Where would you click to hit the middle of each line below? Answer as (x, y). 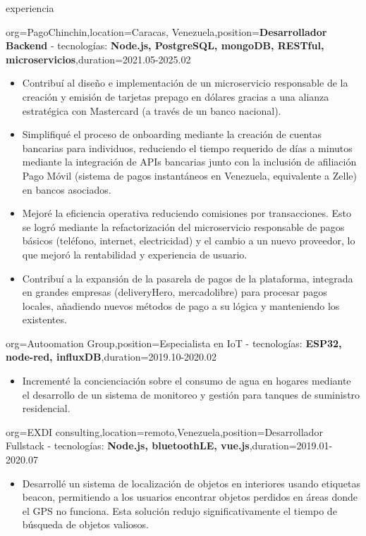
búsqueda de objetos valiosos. (85, 524)
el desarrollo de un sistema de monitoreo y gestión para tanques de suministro (191, 394)
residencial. (46, 408)
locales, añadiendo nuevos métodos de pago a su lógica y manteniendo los (181, 305)
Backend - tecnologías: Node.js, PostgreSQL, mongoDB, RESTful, (165, 45)
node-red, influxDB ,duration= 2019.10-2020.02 (111, 357)
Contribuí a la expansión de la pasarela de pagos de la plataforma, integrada (188, 278)
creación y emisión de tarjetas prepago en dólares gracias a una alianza (176, 96)
